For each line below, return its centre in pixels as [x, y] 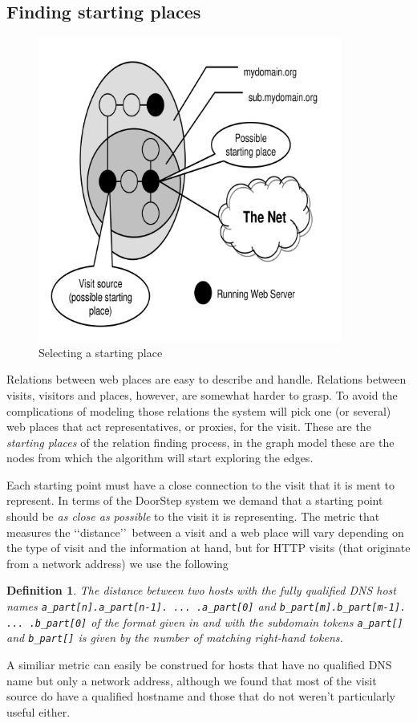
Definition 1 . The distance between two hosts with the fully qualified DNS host [201, 590]
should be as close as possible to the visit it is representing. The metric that [193, 516]
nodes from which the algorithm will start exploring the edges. [160, 458]
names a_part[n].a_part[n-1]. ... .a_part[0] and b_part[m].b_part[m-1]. [206, 606]
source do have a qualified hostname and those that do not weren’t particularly [201, 696]
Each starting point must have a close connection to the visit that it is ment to [200, 484]
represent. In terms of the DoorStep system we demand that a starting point [195, 500]
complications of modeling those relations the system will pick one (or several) [199, 410]
